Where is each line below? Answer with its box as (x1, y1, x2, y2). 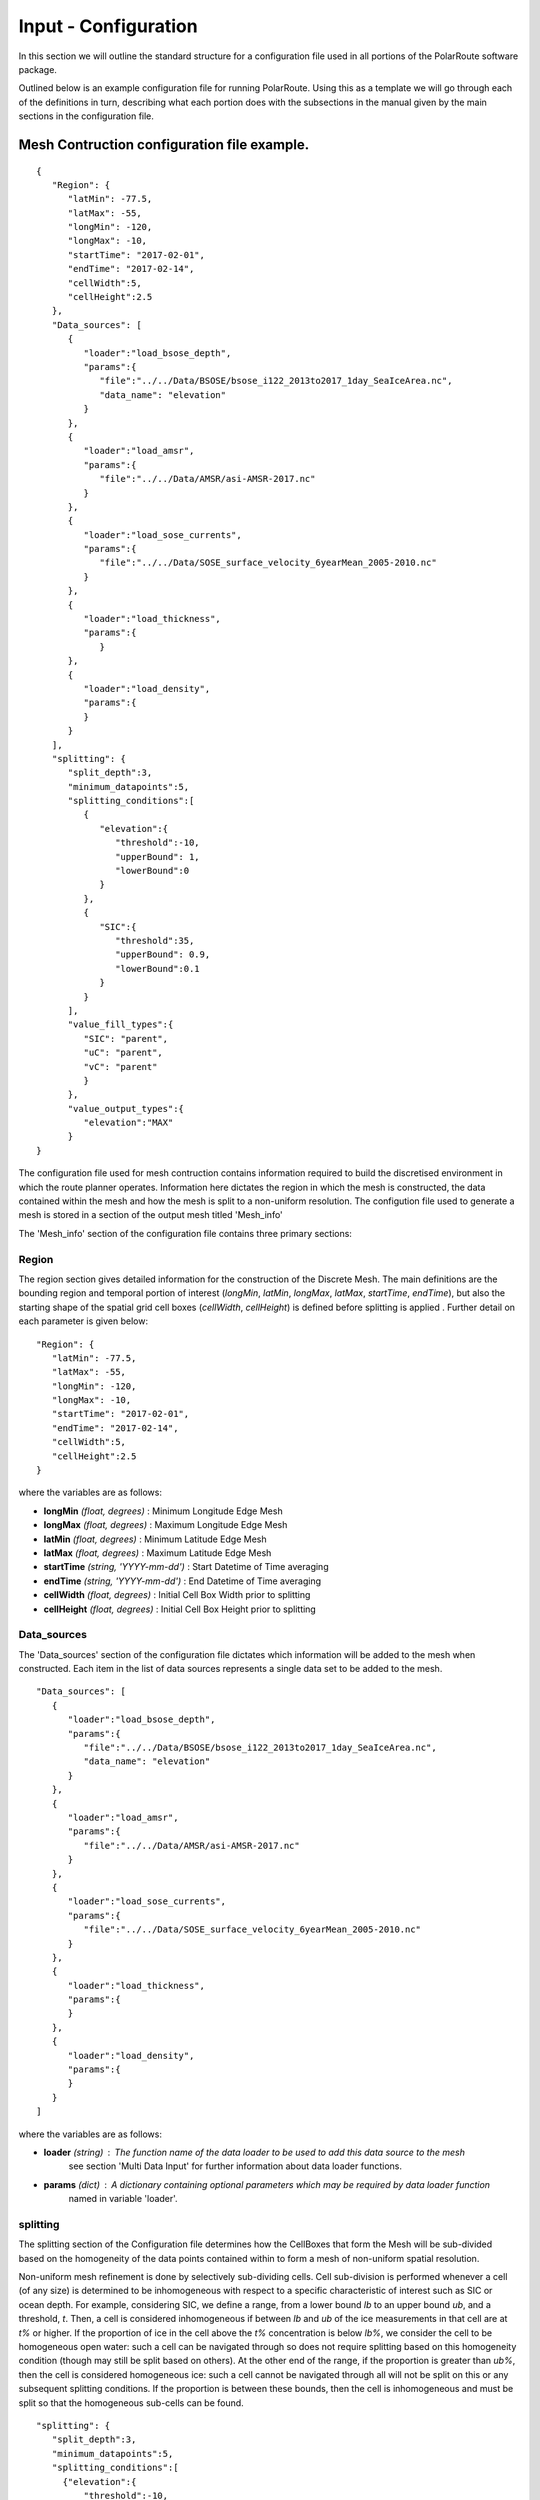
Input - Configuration (18, 15, 199, 37)
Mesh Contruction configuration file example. (18, 136, 310, 153)
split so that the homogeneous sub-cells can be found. (18, 2396, 244, 2409)
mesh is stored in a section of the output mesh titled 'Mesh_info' (18, 1209, 284, 1221)
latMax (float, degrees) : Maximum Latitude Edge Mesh (43, 1546, 272, 1559)
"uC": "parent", (83, 1047, 164, 1059)
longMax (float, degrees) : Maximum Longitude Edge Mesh (43, 1519, 288, 1531)
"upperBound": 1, (115, 851, 200, 862)
